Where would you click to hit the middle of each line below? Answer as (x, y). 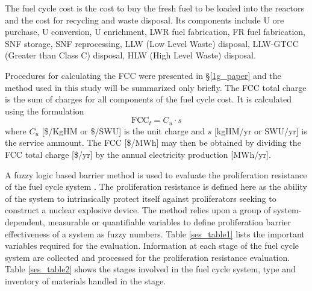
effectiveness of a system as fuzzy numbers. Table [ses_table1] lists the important (155, 233)
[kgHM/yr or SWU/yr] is (261, 130)
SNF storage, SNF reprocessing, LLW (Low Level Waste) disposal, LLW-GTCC (152, 43)
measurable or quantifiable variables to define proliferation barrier (169, 221)
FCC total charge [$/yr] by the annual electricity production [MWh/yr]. (138, 154)
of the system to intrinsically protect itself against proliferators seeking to (141, 198)
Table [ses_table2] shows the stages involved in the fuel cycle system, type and (150, 269)
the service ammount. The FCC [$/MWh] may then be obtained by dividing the (153, 142)
